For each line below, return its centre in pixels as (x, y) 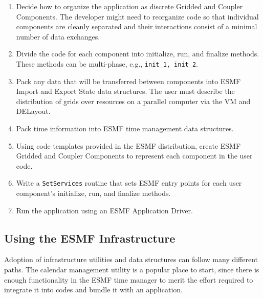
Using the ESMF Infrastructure (90, 238)
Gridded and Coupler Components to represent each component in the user (134, 156)
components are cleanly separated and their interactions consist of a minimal (137, 26)
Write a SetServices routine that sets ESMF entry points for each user (129, 183)
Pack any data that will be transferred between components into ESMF (128, 81)
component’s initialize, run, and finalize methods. (93, 193)
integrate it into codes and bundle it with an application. (93, 290)
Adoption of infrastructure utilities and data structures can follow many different (131, 259)
